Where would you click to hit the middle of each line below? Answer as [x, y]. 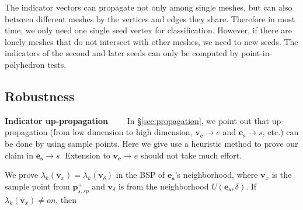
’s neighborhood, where [216, 175]
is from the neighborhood [163, 186]
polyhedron [25, 64]
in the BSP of [140, 175]
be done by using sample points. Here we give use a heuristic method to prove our [151, 143]
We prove [22, 175]
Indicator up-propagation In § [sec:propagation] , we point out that [137, 120]
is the [282, 175]
